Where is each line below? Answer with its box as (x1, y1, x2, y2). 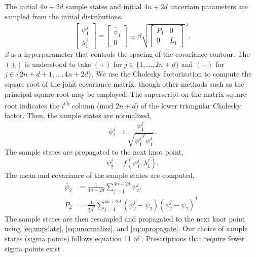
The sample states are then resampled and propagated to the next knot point (5, 213, 245, 224)
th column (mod (64, 99, 114, 111)
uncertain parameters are (170, 1, 248, 11)
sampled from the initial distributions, (5, 11, 123, 21)
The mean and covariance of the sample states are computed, (5, 170, 195, 180)
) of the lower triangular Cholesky (135, 100, 241, 111)
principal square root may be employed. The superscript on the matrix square (5, 88, 246, 99)
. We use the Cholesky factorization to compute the (91, 68, 252, 79)
